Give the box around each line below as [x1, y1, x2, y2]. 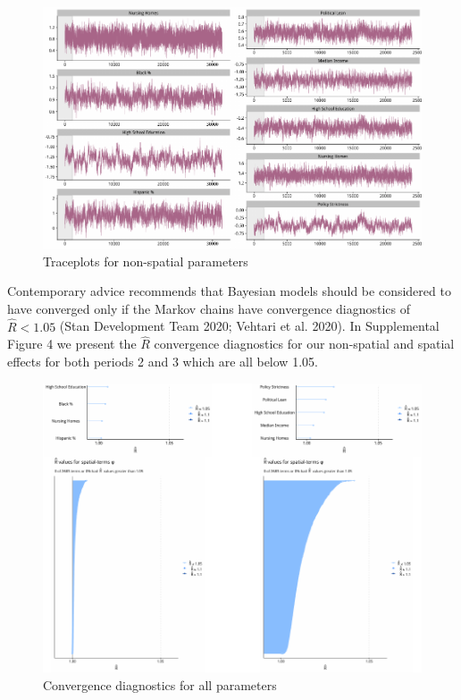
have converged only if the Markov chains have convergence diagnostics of [7, 299, 411, 317]
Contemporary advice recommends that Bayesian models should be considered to [7, 282, 451, 300]
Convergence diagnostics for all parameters [43, 675, 277, 694]
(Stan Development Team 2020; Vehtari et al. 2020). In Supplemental [59, 316, 440, 335]
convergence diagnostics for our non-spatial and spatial [154, 334, 455, 353]
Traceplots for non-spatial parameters [43, 251, 248, 270]
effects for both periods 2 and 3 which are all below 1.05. [7, 352, 318, 371]
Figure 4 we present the [7, 334, 137, 353]
